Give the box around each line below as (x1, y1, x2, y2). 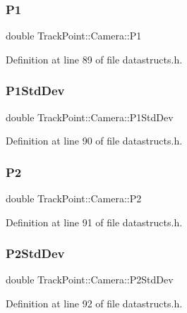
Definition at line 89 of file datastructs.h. (6, 51, 183, 66)
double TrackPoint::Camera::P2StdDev (6, 272, 174, 287)
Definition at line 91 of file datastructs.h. (6, 214, 183, 229)
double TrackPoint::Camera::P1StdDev (6, 109, 174, 124)
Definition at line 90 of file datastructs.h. (6, 133, 183, 148)
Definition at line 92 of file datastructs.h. (6, 296, 183, 311)
